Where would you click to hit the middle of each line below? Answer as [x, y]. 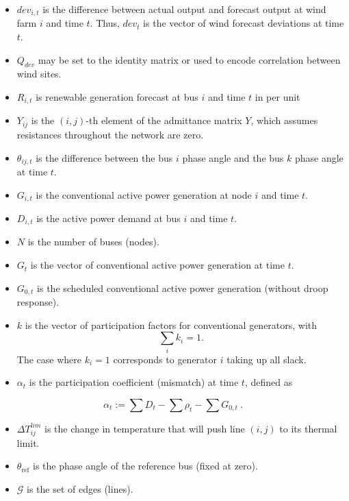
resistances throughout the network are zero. [110, 134]
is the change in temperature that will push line [145, 428]
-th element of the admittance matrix [164, 120]
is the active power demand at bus [108, 218]
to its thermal [308, 428]
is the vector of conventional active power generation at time [157, 265]
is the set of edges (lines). [80, 488]
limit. [28, 442]
